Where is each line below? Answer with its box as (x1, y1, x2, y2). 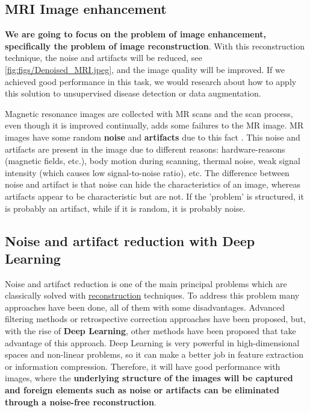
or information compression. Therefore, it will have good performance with (5, 360, 281, 372)
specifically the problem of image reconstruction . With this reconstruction (5, 39, 305, 52)
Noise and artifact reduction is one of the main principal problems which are (5, 277, 287, 290)
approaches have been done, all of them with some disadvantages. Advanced (5, 300, 285, 313)
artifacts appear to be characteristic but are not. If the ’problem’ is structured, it (5, 189, 304, 202)
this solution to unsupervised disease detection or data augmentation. (5, 87, 261, 100)
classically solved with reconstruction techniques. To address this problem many (5, 289, 300, 302)
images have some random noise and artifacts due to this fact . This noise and (5, 130, 300, 143)
